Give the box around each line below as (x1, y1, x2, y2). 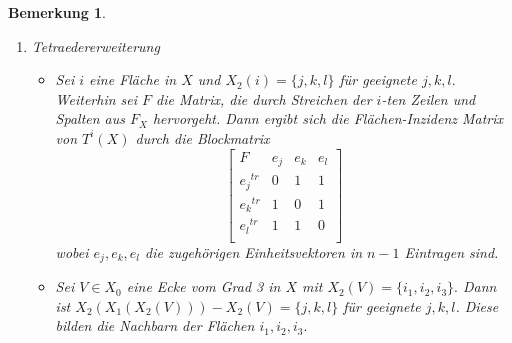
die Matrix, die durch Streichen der (156, 88, 372, 109)
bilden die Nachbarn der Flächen (55, 315, 255, 336)
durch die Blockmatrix (135, 127, 270, 148)
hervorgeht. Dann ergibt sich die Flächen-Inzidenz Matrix (152, 108, 504, 129)
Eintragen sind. (404, 241, 499, 262)
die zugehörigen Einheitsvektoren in (145, 241, 363, 262)
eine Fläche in (89, 69, 177, 90)
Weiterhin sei (55, 88, 138, 109)
